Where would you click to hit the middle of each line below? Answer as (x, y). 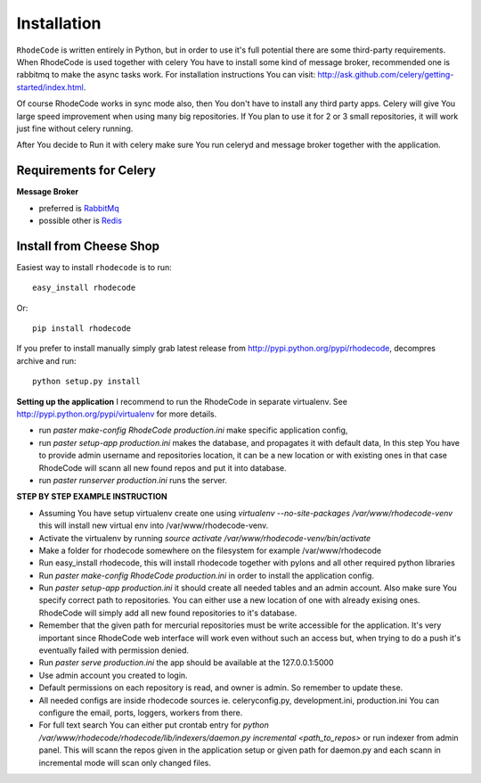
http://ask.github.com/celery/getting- (386, 75)
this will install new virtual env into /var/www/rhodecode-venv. (154, 525)
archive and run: (46, 360)
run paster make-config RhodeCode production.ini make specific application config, (193, 430)
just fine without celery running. (75, 128)
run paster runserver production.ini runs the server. (133, 480)
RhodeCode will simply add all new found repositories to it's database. (168, 613)
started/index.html (50, 87)
